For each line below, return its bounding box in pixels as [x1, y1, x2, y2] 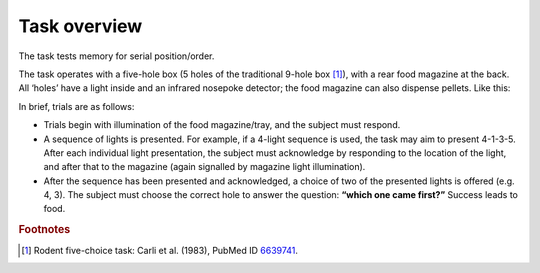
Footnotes [18, 223, 71, 237]
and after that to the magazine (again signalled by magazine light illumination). [43, 161, 366, 173]
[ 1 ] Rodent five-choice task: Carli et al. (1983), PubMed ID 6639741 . [21, 244, 299, 256]
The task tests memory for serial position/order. [18, 50, 215, 62]
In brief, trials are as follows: [18, 100, 135, 112]
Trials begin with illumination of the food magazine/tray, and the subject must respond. [43, 119, 401, 131]
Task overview [18, 15, 143, 37]
